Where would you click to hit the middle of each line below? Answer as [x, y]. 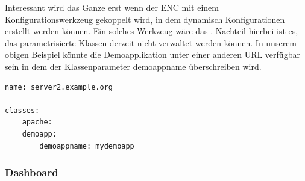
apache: [37, 122]
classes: [22, 110]
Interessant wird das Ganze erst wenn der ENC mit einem [112, 7]
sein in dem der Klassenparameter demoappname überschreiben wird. [133, 66]
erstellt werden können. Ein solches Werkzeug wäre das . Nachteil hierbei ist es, [152, 31]
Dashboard [32, 172]
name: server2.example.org [59, 87]
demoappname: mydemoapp [87, 146]
